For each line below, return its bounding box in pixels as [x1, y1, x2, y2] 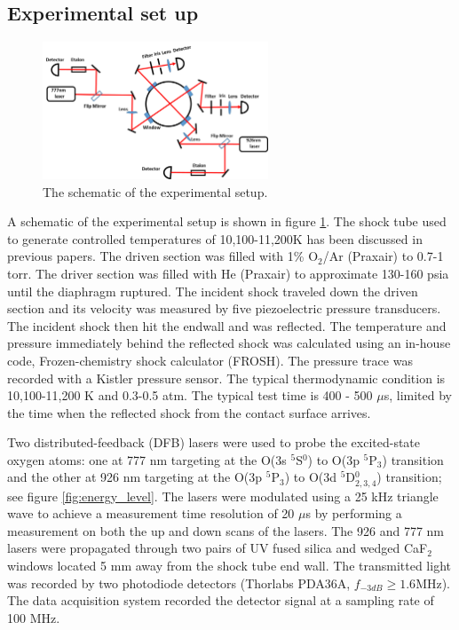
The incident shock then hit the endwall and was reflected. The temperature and [7, 316, 447, 335]
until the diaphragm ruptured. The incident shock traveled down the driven [7, 281, 418, 300]
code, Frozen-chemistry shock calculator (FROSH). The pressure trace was [7, 350, 413, 369]
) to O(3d [284, 468, 337, 486]
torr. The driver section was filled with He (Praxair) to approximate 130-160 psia [7, 264, 449, 282]
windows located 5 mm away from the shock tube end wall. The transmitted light [7, 556, 451, 574]
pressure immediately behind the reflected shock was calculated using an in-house [7, 334, 451, 352]
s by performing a [305, 504, 402, 523]
